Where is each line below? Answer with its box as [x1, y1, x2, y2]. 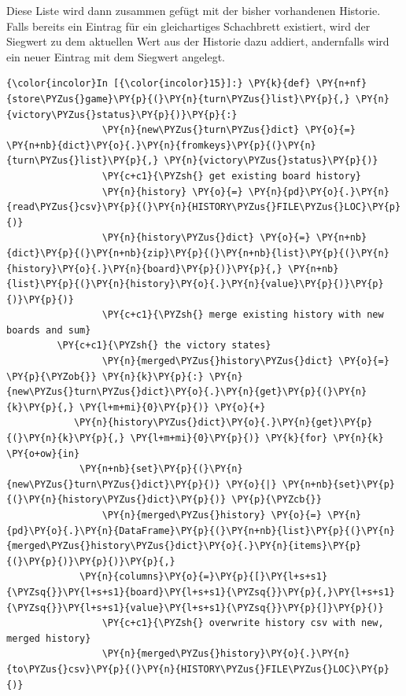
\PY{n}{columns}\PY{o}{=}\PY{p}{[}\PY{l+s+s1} [79, 571, 328, 583]
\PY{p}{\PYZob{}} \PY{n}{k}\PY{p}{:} [6, 370, 204, 382]
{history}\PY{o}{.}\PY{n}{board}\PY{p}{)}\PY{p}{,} [6, 263, 282, 274]
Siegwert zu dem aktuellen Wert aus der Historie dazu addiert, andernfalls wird [6, 33, 389, 50]
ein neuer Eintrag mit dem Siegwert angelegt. [6, 48, 225, 64]
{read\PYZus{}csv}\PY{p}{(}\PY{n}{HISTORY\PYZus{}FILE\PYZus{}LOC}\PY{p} [6, 201, 401, 213]
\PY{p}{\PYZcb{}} [231, 494, 322, 506]
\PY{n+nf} [316, 78, 367, 90]
